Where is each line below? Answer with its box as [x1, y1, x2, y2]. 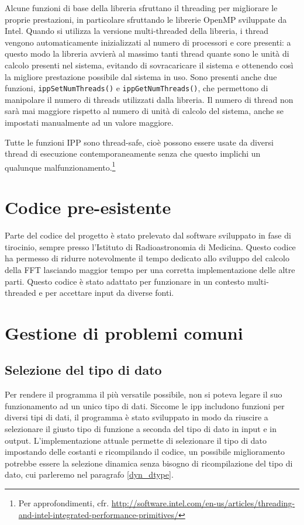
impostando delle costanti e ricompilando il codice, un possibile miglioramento [5, 445, 285, 458]
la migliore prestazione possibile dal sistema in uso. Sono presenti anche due [5, 70, 277, 82]
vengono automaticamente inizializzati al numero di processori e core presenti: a [5, 36, 291, 48]
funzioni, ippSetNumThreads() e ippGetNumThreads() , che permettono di [5, 82, 268, 94]
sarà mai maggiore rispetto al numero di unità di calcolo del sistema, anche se [5, 105, 284, 117]
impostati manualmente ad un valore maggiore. [5, 116, 174, 128]
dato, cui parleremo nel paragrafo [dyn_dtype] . [5, 468, 174, 481]
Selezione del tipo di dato [5, 361, 162, 379]
